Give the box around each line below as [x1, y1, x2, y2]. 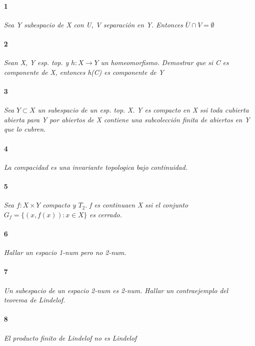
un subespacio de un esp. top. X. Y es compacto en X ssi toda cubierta [38, 105, 249, 115]
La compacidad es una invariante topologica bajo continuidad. [4, 161, 188, 172]
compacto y [42, 200, 76, 210]
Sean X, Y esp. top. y [4, 57, 69, 68]
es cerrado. [89, 209, 122, 219]
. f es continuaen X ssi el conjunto [85, 200, 188, 210]
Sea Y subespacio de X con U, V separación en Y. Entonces [4, 19, 183, 29]
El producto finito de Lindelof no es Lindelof [4, 332, 137, 343]
